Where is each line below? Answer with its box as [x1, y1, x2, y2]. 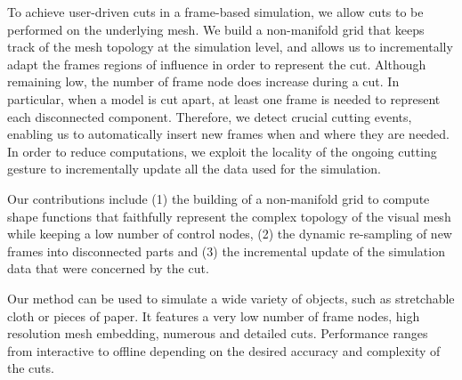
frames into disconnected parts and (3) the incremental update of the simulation [7, 241, 445, 260]
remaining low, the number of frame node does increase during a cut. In [7, 72, 400, 91]
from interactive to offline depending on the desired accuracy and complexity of [7, 341, 441, 360]
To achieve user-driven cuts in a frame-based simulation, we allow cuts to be [7, 3, 424, 20]
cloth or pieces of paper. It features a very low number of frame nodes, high [7, 306, 420, 325]
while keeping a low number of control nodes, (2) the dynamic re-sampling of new [7, 224, 452, 243]
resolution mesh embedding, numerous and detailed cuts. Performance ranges [7, 324, 428, 343]
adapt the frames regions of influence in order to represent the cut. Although [7, 54, 426, 73]
